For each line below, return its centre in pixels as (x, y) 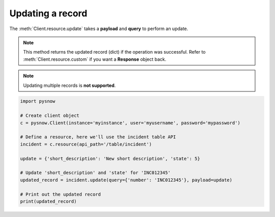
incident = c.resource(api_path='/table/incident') (86, 144)
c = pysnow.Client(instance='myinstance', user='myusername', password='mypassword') (130, 123)
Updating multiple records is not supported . (70, 85)
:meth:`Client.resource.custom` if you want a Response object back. (95, 59)
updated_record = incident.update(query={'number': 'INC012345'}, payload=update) (126, 180)
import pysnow (38, 101)
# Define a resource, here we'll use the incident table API (98, 137)
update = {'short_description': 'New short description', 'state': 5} (110, 159)
